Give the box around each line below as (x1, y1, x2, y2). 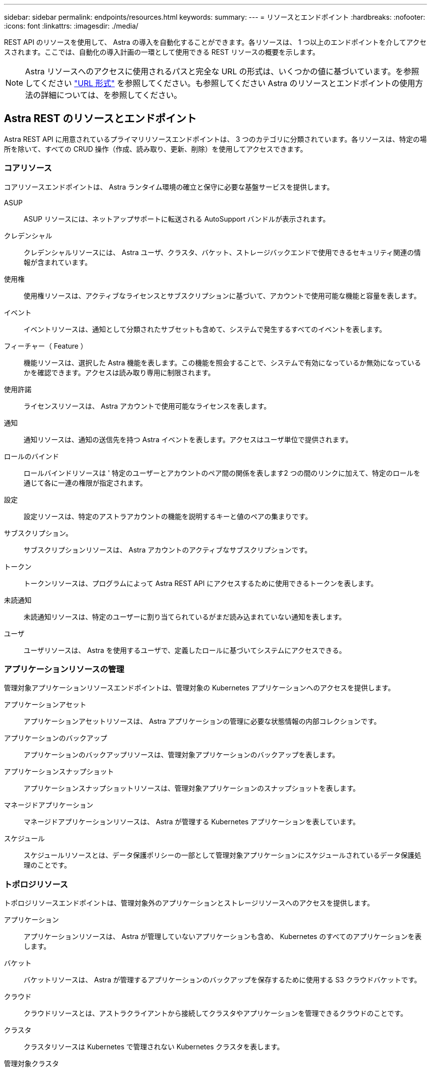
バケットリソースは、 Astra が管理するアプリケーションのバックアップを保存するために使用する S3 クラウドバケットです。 (24, 975, 421, 984)
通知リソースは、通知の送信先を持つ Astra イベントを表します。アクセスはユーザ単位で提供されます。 (24, 435, 353, 444)
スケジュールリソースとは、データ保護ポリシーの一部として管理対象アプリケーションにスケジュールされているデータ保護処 (24, 851, 422, 860)
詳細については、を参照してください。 (41, 90, 182, 100)
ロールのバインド (4, 452, 59, 460)
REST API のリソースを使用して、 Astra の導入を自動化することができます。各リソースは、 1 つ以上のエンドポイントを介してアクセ (4, 38, 427, 46)
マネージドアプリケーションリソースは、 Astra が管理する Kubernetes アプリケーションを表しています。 (24, 817, 360, 826)
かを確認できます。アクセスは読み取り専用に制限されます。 (24, 368, 215, 377)
